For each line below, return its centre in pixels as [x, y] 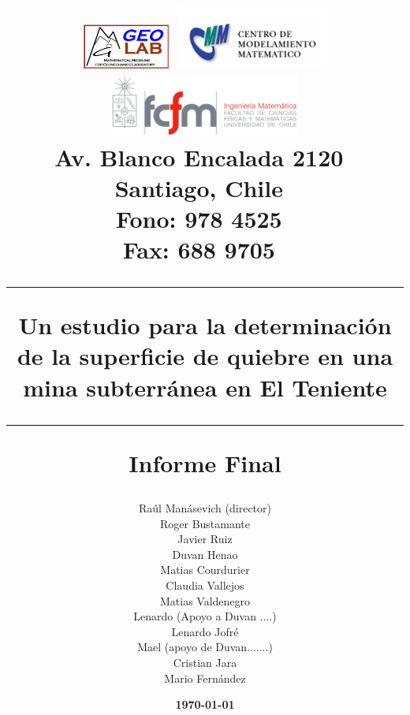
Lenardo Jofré [205, 631]
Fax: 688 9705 [199, 250]
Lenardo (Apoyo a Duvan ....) [205, 616]
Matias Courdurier [205, 570]
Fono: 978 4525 [199, 218]
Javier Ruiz [205, 539]
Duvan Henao [205, 554]
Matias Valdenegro [205, 600]
